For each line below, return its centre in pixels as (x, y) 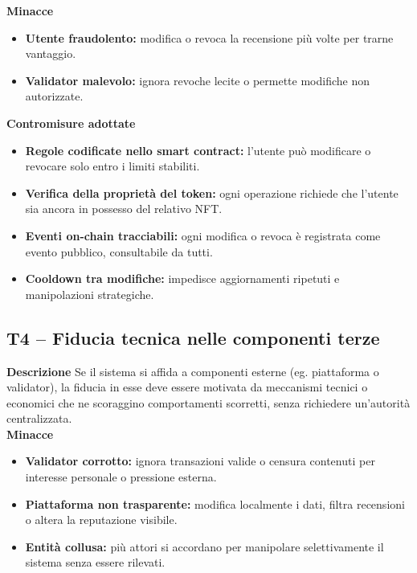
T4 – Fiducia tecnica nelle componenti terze (193, 337)
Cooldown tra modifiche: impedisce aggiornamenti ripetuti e (182, 278)
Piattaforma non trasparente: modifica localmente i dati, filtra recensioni (215, 503)
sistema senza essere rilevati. (95, 562)
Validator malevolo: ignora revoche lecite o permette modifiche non (197, 80)
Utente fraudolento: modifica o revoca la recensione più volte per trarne (209, 37)
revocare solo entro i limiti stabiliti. (112, 166)
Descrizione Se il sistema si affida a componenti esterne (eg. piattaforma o (193, 371)
